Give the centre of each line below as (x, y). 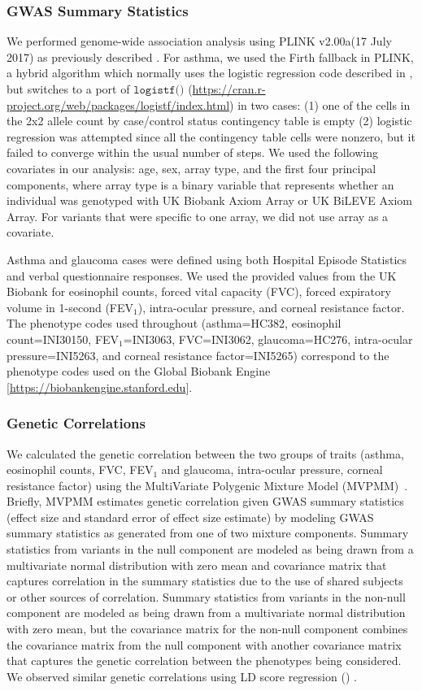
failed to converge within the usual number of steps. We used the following (192, 152)
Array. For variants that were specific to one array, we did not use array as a (198, 216)
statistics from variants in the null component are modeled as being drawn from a (210, 549)
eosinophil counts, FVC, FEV (80, 469)
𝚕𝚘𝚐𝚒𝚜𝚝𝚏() (159, 90)
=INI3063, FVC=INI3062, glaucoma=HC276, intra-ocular (268, 339)
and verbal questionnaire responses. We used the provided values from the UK (202, 275)
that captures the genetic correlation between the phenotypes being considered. (204, 661)
